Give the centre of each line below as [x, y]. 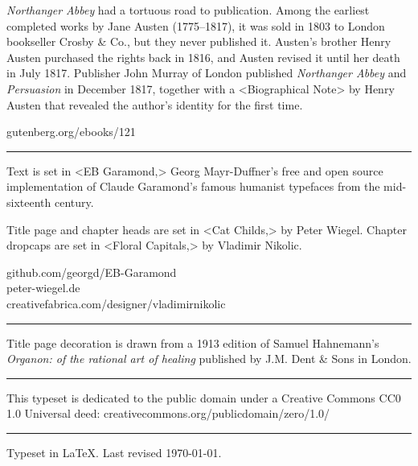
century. [74, 202]
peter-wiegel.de [43, 288]
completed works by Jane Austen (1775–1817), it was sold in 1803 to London [196, 25]
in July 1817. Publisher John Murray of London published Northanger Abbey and [207, 73]
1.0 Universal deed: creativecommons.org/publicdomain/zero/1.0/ [168, 413]
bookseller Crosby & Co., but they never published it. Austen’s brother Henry [199, 41]
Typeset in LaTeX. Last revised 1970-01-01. [114, 452]
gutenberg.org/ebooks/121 [71, 132]
